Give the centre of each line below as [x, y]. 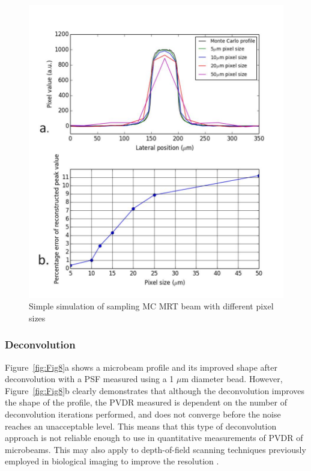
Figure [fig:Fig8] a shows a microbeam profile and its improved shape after [141, 367]
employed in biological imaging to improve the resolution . [112, 461]
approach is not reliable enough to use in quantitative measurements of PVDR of [154, 438]
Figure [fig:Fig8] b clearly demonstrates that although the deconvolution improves [155, 390]
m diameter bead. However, [232, 379]
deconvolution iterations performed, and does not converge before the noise [143, 414]
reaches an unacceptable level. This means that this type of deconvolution [141, 426]
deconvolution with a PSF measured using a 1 [89, 379]
